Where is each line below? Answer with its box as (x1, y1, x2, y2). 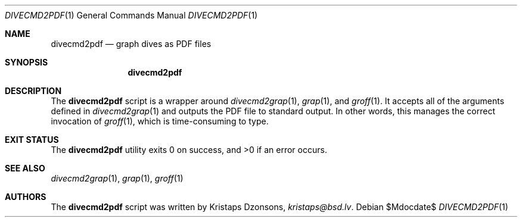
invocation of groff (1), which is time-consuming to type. (51, 116, 269, 126)
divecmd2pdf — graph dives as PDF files (51, 39, 212, 49)
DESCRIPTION (5, 86, 62, 96)
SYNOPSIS (5, 57, 48, 67)
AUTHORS (5, 192, 46, 202)
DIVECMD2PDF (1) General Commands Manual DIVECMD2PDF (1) (5, 10, 258, 20)
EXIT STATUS (5, 135, 59, 145)
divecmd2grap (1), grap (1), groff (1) (51, 173, 184, 183)
